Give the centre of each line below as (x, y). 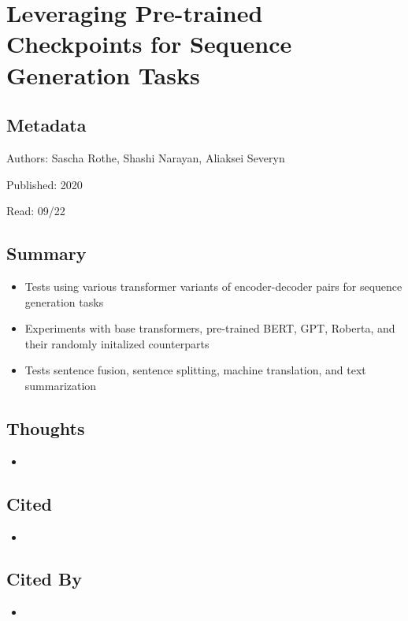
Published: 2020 (45, 184)
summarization (61, 385)
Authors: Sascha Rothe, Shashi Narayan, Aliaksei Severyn (146, 157)
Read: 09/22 (36, 211)
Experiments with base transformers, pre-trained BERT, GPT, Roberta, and (210, 328)
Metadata (46, 125)
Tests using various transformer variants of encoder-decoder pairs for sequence (213, 286)
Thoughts (46, 428)
